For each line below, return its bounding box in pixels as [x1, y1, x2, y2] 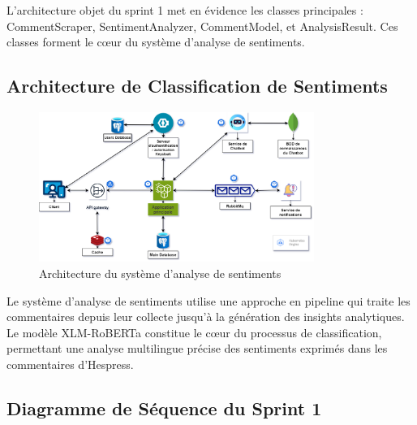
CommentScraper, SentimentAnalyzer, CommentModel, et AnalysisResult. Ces [6, 17, 398, 34]
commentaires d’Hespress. [6, 356, 134, 373]
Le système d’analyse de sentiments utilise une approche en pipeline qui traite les [6, 292, 411, 309]
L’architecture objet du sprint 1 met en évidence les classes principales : [6, 2, 363, 18]
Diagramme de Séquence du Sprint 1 [6, 396, 322, 421]
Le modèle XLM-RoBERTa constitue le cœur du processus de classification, [6, 323, 382, 340]
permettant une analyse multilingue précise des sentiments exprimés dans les [6, 340, 388, 357]
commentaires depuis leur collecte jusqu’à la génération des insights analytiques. [6, 308, 405, 325]
